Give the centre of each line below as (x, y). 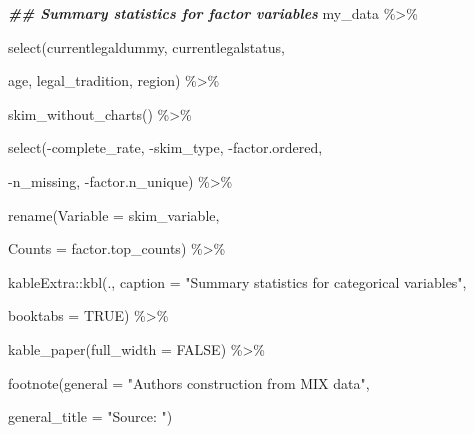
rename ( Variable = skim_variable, (114, 214)
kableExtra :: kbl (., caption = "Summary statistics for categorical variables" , (237, 281)
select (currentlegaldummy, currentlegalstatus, (146, 46)
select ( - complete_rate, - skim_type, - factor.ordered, (165, 147)
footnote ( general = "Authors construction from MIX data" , (189, 382)
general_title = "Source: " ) (90, 416)
